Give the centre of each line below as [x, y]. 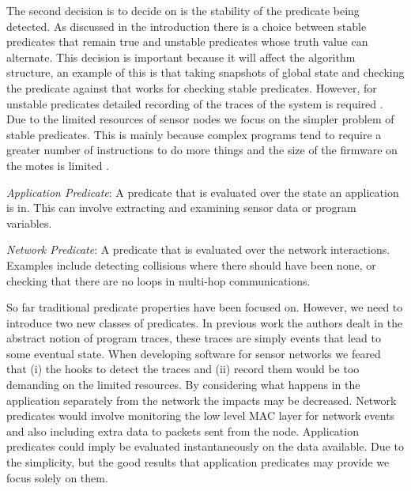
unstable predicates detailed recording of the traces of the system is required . [195, 103]
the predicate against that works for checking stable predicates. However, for [192, 87]
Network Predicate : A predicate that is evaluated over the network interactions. [198, 249]
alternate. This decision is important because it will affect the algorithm [181, 57]
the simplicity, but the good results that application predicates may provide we [198, 462]
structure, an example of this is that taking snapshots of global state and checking [205, 72]
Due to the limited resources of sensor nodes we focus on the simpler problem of [200, 119]
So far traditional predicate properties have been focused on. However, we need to [205, 307]
